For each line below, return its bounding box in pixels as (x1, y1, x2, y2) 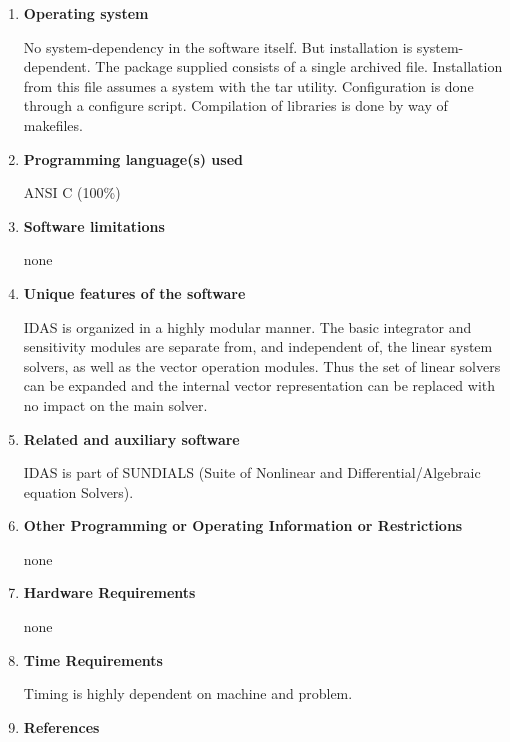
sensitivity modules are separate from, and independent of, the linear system (23, 336, 493, 357)
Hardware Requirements (23, 582, 196, 603)
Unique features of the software (23, 282, 246, 303)
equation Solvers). (23, 481, 134, 502)
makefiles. (23, 114, 83, 135)
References (23, 716, 100, 737)
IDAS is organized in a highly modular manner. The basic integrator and (23, 316, 472, 337)
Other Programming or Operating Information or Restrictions (23, 515, 463, 536)
